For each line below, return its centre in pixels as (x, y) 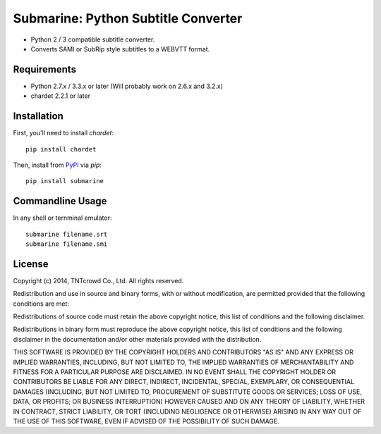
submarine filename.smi (67, 244)
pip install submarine (65, 181)
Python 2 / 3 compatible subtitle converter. (93, 39)
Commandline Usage (60, 201)
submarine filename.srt (67, 234)
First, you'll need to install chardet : (64, 133)
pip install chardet (61, 149)
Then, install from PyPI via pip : (58, 165)
